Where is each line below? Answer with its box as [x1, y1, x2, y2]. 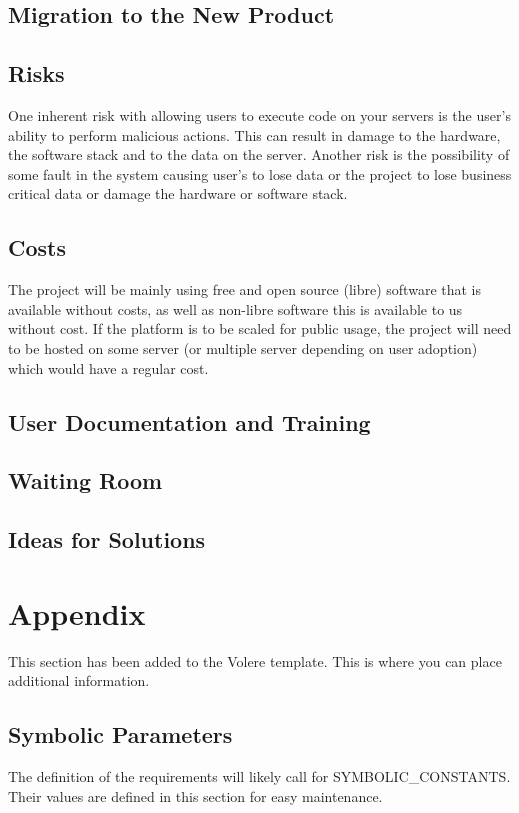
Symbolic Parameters [8, 719, 233, 750]
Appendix [8, 592, 146, 633]
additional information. [8, 670, 150, 691]
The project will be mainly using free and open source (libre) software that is [8, 279, 482, 300]
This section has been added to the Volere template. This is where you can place [8, 650, 502, 671]
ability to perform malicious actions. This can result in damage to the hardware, [8, 124, 501, 145]
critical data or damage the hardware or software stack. [8, 183, 348, 204]
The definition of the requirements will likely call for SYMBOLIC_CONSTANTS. [8, 765, 511, 786]
